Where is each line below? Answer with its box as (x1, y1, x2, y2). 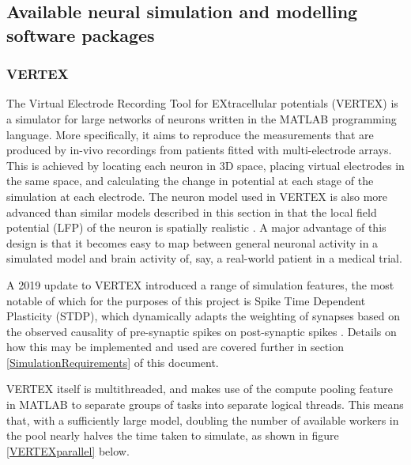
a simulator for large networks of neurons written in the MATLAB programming (6, 110, 397, 127)
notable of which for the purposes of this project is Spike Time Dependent (6, 292, 366, 308)
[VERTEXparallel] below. (6, 442, 130, 459)
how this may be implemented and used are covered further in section (6, 338, 344, 355)
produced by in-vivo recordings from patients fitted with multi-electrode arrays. (6, 142, 392, 158)
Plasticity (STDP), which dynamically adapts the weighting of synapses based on (6, 308, 401, 324)
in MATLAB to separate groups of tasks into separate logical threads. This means (6, 396, 404, 413)
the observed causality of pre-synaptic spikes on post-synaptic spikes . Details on (6, 323, 397, 339)
